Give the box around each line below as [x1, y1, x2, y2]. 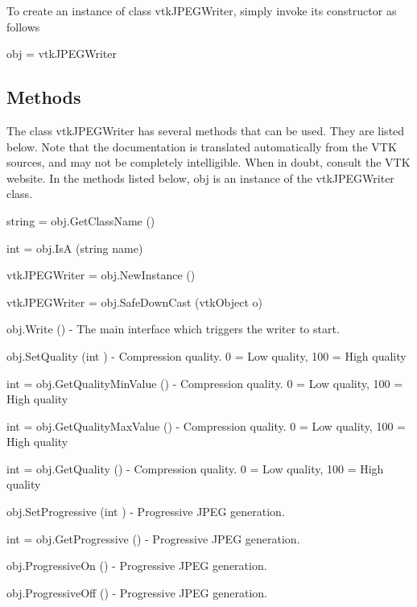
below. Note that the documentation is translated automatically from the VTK [6, 138, 397, 155]
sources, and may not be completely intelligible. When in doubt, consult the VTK [6, 154, 411, 171]
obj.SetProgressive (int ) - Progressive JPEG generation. [6, 503, 285, 520]
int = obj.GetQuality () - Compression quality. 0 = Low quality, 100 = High [6, 460, 384, 477]
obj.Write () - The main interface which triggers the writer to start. [6, 320, 340, 337]
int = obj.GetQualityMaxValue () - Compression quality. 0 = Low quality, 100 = [6, 417, 406, 434]
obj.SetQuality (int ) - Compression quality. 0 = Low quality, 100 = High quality [6, 347, 407, 364]
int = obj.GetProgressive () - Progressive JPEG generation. [6, 530, 300, 547]
